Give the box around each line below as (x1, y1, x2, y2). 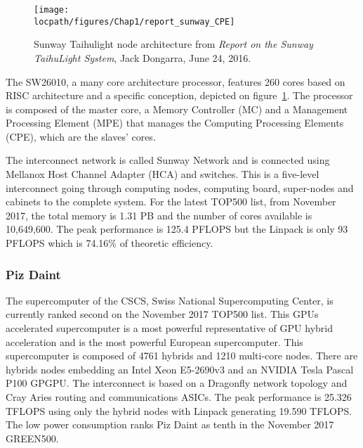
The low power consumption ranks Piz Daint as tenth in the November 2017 (6, 417, 334, 432)
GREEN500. (6, 430, 59, 445)
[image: (34, 5, 70, 15)
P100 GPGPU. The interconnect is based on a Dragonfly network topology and (6, 376, 348, 390)
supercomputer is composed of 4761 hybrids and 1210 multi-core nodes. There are (6, 348, 358, 363)
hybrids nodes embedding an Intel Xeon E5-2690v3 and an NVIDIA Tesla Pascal (6, 361, 354, 376)
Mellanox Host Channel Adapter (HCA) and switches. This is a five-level (6, 167, 319, 181)
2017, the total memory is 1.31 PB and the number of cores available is (6, 207, 312, 222)
